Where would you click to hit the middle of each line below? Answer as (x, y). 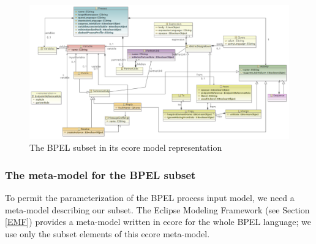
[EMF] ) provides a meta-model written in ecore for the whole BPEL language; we (158, 222)
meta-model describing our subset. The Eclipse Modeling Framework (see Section (157, 209)
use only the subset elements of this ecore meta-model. (107, 233)
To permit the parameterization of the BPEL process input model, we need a (150, 198)
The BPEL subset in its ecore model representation (126, 147)
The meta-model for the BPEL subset (100, 174)
